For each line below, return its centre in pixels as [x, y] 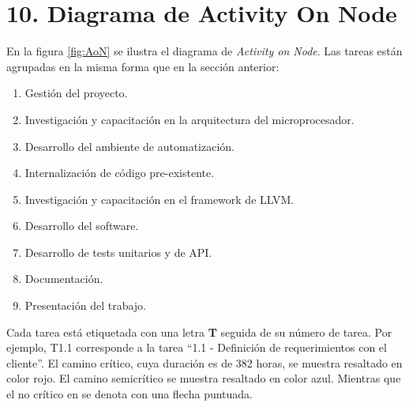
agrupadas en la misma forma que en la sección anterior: [143, 66]
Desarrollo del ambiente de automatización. [129, 146]
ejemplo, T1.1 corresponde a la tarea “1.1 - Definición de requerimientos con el [197, 347]
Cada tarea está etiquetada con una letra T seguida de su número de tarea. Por [199, 332]
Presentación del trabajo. [85, 305]
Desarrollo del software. [82, 226]
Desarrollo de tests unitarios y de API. [118, 252]
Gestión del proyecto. [76, 93]
